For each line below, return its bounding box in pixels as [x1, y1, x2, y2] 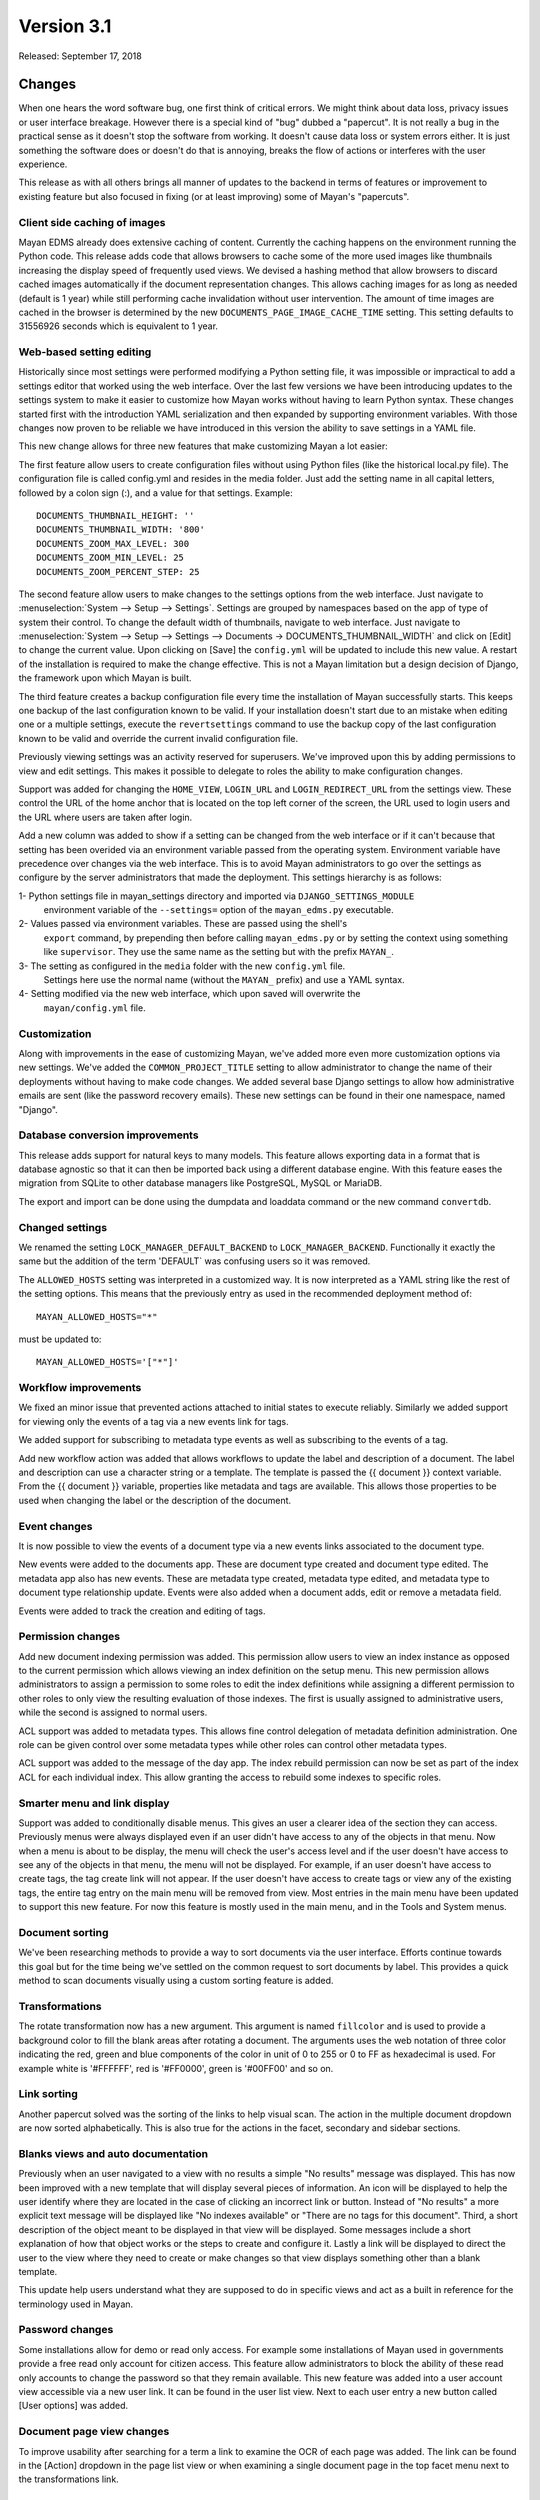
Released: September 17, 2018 [18, 50, 142, 62]
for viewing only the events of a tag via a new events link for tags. [18, 1415, 289, 1427]
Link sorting [18, 2087, 79, 2101]
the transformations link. [18, 2473, 119, 2485]
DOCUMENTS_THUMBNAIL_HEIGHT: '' [36, 510, 195, 521]
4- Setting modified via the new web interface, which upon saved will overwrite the [18, 988, 361, 1000]
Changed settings [18, 1220, 108, 1234]
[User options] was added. [18, 2400, 129, 2412]
